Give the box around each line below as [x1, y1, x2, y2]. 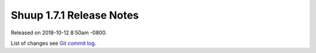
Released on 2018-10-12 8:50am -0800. [11, 29, 107, 36]
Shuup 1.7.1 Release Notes [11, 9, 139, 22]
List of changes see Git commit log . [11, 40, 97, 47]
